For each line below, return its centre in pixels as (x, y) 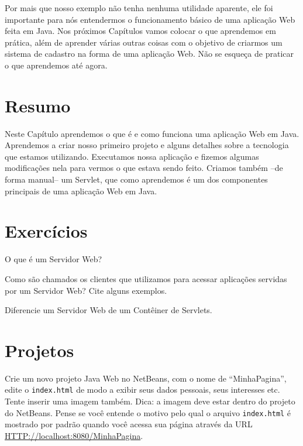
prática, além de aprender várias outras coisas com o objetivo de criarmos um (144, 42)
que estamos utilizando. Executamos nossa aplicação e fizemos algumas (132, 156)
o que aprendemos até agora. (56, 65)
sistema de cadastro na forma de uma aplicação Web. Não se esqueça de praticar (149, 54)
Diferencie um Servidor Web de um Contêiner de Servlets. (109, 310)
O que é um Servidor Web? (54, 259)
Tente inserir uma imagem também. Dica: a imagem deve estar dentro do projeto (150, 401)
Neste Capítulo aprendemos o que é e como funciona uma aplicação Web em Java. (152, 133)
